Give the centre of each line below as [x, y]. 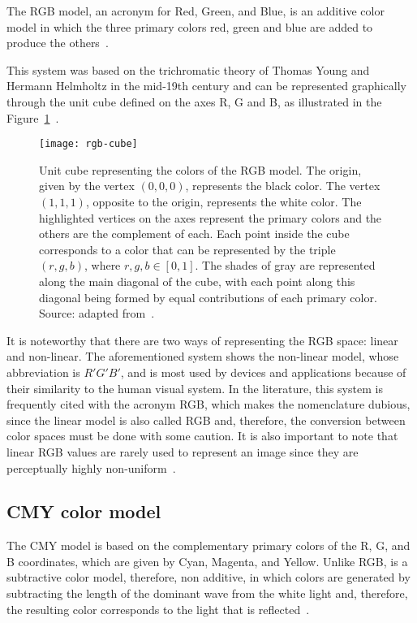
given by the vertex [87, 186]
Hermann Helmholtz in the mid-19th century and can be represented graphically [207, 86]
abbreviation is [43, 372]
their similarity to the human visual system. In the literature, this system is [195, 388]
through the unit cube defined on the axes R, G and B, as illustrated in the [194, 101]
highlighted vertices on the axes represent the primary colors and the [211, 217]
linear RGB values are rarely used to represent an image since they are [183, 451]
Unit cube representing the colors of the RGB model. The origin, [200, 169]
